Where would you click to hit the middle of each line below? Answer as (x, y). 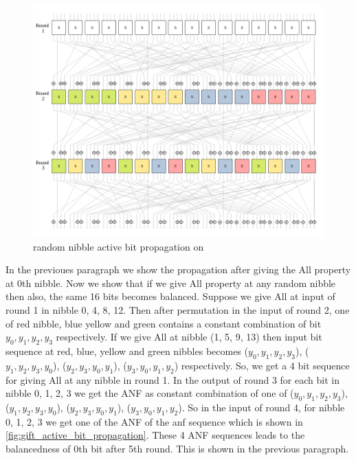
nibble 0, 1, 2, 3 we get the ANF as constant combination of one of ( (150, 393)
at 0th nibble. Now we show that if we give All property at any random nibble (171, 283)
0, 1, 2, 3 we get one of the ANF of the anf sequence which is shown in (154, 421)
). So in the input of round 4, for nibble (262, 407)
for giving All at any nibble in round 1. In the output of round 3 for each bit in (173, 379)
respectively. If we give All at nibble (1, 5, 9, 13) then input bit (189, 337)
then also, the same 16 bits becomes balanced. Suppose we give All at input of (170, 296)
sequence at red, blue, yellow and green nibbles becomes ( (127, 351)
